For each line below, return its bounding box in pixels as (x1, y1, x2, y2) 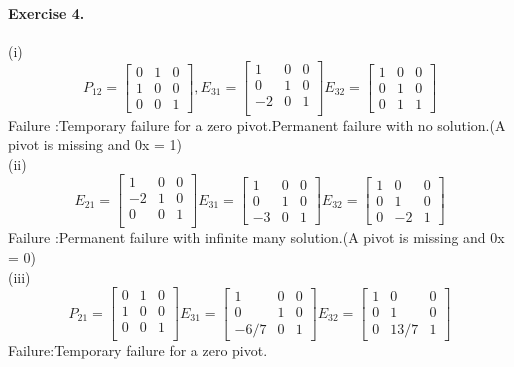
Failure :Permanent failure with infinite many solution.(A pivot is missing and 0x (8, 227, 505, 248)
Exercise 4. (8, 2, 85, 23)
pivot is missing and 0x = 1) (8, 134, 183, 155)
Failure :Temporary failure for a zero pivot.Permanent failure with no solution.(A (8, 114, 506, 135)
